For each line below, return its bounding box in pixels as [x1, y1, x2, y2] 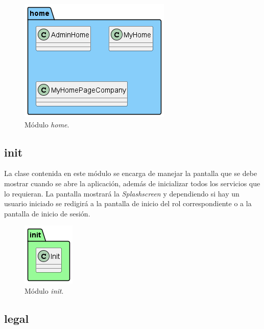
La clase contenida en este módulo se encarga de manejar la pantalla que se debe [4, 168, 257, 179]
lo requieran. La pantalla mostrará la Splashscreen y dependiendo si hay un [4, 188, 239, 199]
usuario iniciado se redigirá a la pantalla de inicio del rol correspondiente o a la [4, 198, 252, 209]
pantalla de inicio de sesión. [4, 208, 90, 218]
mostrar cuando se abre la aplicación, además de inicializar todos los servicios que [4, 178, 260, 188]
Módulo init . [25, 285, 64, 296]
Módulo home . [25, 119, 69, 129]
